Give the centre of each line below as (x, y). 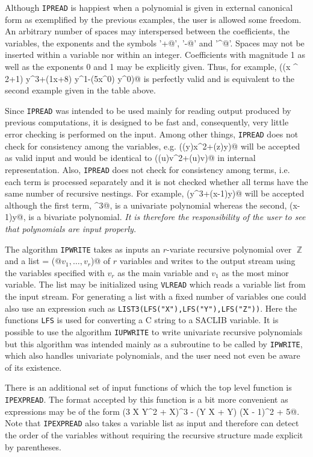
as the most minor (255, 272)
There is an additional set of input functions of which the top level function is (148, 387)
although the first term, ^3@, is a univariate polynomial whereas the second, (146, 205)
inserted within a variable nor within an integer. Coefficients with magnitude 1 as (155, 55)
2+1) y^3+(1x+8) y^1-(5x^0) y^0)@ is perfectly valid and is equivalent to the (150, 78)
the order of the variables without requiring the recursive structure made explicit (154, 434)
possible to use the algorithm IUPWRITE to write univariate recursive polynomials (154, 331)
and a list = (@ (33, 261)
